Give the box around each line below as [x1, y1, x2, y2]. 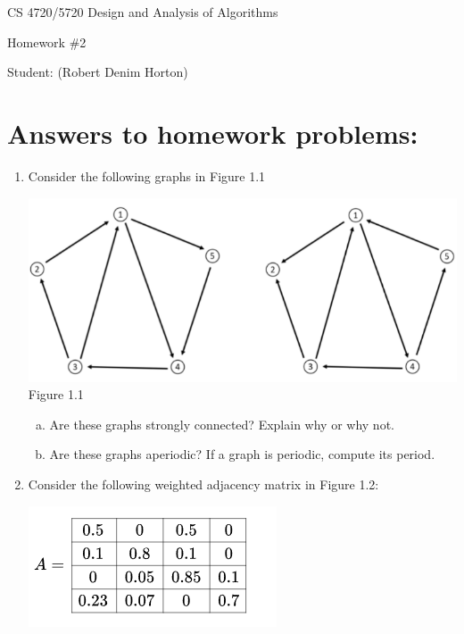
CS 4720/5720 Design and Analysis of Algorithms [7, 3, 278, 21]
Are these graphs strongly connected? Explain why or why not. [49, 414, 394, 433]
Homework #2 [7, 32, 87, 51]
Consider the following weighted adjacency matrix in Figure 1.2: [28, 474, 379, 493]
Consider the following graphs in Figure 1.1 [28, 166, 266, 185]
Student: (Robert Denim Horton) [7, 63, 188, 81]
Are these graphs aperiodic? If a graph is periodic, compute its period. [49, 445, 435, 463]
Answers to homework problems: [7, 114, 418, 151]
